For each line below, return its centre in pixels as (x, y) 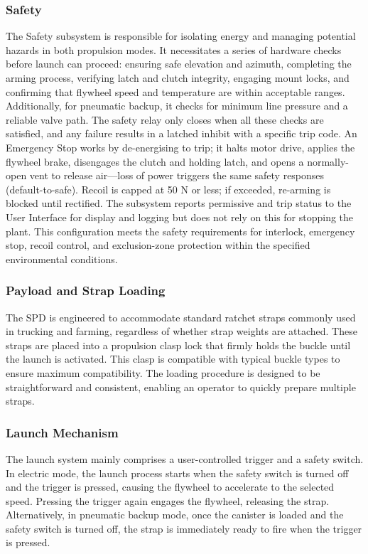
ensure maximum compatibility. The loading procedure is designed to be (163, 372)
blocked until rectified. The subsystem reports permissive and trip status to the (179, 203)
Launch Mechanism (62, 432)
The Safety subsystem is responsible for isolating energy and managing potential (181, 36)
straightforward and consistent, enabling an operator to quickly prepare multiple (181, 387)
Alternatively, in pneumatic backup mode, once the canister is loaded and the (175, 515)
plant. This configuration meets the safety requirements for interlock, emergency (180, 231)
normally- (328, 161)
